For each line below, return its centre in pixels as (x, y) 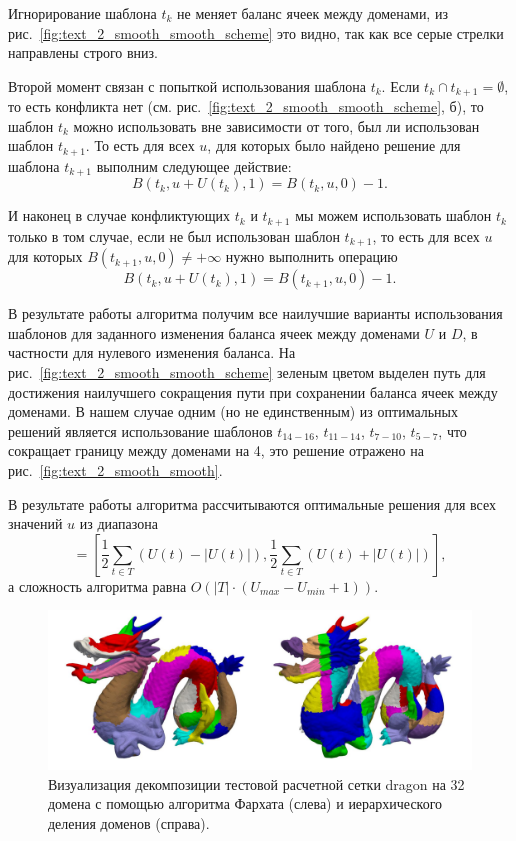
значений (35, 523)
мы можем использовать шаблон (393, 215)
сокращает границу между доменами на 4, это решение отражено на (216, 450)
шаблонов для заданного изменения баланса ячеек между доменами (214, 332)
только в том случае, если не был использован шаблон (174, 235)
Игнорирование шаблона (82, 13)
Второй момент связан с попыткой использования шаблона (187, 85)
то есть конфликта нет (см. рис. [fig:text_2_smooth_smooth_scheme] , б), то (246, 106)
